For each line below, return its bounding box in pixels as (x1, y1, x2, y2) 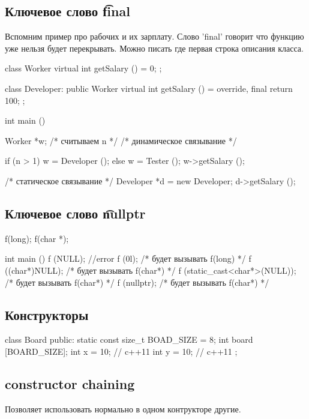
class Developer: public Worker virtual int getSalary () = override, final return (5, 82, 293, 94)
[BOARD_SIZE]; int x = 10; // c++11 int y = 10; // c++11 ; (5, 345, 238, 357)
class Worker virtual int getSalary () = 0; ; (5, 62, 162, 74)
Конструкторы (5, 305, 89, 324)
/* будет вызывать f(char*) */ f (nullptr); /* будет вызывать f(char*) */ (5, 276, 269, 288)
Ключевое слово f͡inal (5, 2, 130, 20)
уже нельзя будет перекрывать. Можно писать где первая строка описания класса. (5, 41, 304, 54)
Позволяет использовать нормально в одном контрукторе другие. (5, 402, 241, 415)
